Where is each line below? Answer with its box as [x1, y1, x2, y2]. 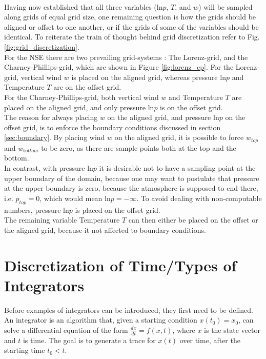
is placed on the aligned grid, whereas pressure [71, 71, 218, 82]
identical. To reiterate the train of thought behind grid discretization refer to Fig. [4, 31, 260, 42]
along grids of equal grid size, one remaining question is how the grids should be [4, 11, 256, 22]
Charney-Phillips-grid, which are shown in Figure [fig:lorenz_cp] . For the [4, 62, 234, 72]
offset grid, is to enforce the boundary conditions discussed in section [4, 122, 221, 132]
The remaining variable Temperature [4, 214, 120, 225]
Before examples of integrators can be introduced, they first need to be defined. [4, 304, 253, 315]
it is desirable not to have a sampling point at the [99, 162, 256, 173]
